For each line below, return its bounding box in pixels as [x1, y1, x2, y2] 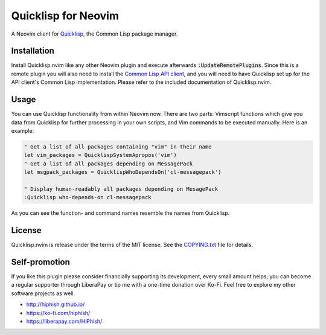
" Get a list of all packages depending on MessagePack [24, 160, 193, 167]
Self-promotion [11, 257, 71, 267]
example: [11, 127, 34, 134]
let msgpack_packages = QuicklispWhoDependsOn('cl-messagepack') [24, 169, 222, 176]
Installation [11, 46, 54, 56]
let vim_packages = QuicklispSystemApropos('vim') [24, 152, 177, 159]
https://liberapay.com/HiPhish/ [26, 317, 103, 325]
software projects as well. [11, 290, 75, 297]
